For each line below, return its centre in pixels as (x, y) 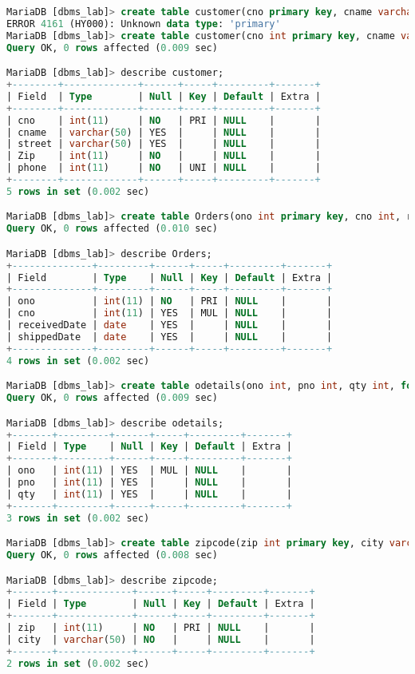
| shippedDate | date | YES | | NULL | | (170, 337)
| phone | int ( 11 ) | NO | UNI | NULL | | (164, 168)
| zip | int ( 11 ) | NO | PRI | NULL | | (161, 628)
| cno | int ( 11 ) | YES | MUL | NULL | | (170, 313)
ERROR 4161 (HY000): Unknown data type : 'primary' (144, 24)
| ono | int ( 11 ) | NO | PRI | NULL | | (170, 301)
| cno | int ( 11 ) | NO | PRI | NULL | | (164, 120)
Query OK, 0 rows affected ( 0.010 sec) (112, 229)
